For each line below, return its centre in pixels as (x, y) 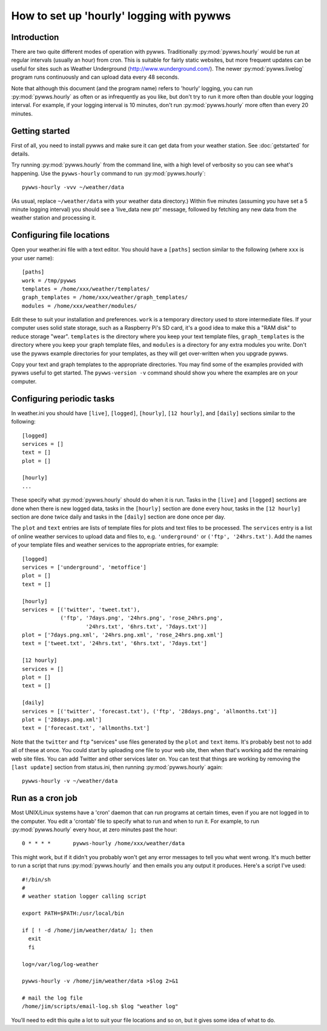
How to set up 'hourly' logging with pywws (121, 16)
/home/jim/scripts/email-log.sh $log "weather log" (100, 1006)
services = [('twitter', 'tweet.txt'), (81, 609)
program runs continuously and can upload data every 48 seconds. (95, 77)
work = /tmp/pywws (49, 280)
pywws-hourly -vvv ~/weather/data (73, 187)
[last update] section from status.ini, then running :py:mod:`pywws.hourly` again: (117, 767)
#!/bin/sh (36, 879)
